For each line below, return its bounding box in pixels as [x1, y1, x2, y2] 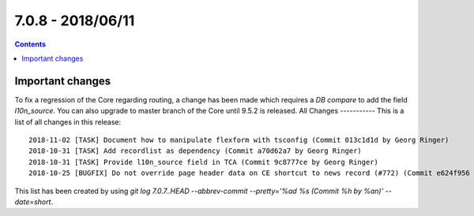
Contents [14, 39, 47, 49]
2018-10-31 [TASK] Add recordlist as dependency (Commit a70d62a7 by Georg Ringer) [28, 147, 363, 155]
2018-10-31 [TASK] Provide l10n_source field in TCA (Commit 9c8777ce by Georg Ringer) [28, 158, 379, 166]
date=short [14, 197, 51, 207]
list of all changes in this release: [14, 117, 122, 126]
